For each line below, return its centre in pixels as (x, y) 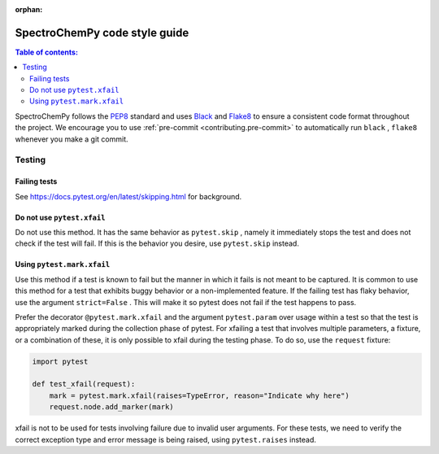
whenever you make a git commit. (72, 139)
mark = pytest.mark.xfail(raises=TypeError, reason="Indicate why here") (199, 395)
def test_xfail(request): (84, 384)
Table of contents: (47, 52)
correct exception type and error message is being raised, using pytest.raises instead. (166, 439)
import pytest (60, 361)
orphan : (29, 9)
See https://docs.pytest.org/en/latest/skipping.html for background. (128, 196)
